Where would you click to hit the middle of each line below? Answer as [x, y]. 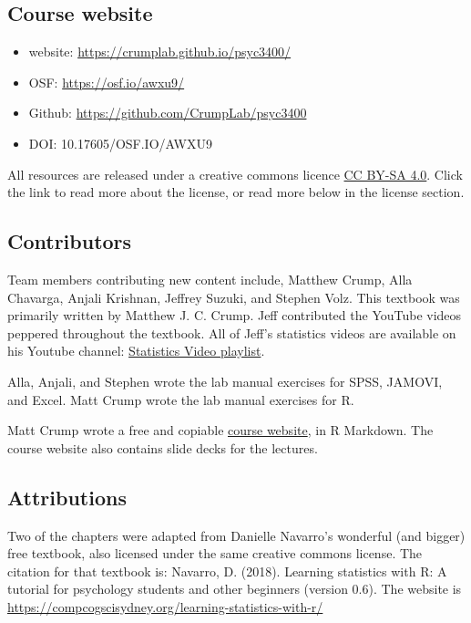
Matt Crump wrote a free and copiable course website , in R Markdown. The [220, 430]
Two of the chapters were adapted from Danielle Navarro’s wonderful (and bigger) [236, 535]
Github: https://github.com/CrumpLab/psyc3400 [168, 113]
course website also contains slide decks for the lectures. [163, 447]
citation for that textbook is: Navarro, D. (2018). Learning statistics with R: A [227, 571]
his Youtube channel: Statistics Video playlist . [136, 351]
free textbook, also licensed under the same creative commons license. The [215, 553]
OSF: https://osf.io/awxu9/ [107, 82]
